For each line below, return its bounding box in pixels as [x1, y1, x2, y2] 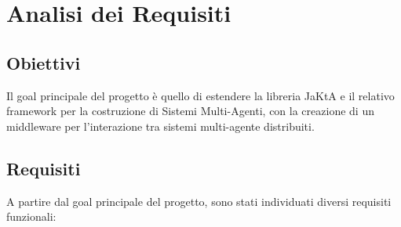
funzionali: [6, 208, 57, 225]
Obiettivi [6, 50, 81, 74]
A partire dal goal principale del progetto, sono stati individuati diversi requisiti [6, 193, 392, 209]
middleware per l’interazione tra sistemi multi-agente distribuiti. [6, 117, 315, 134]
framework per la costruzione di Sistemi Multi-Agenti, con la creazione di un [6, 103, 374, 119]
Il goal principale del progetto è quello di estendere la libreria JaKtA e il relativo [6, 87, 395, 103]
